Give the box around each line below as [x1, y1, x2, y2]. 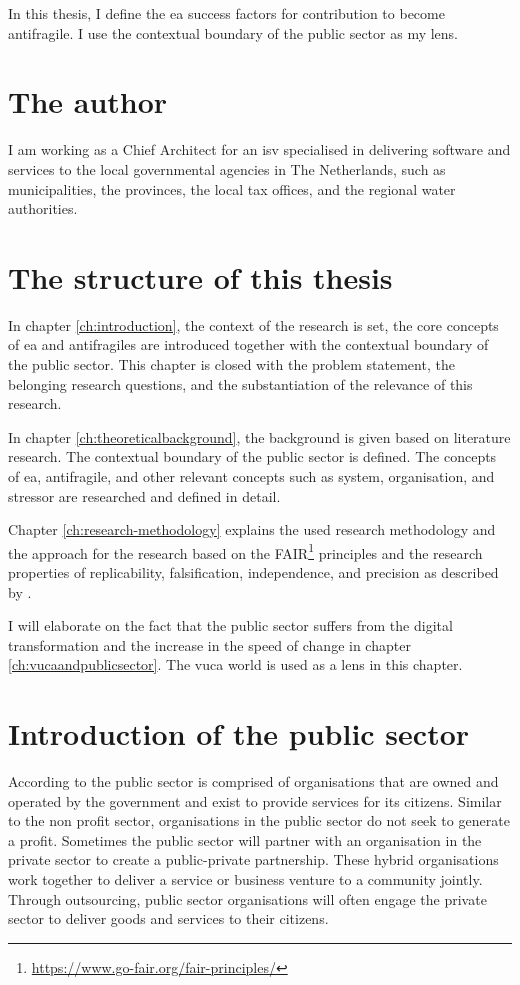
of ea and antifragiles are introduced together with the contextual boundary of [8, 334, 489, 355]
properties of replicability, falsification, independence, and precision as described [8, 562, 499, 582]
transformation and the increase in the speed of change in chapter [8, 634, 411, 655]
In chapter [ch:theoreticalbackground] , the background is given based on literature [8, 426, 511, 447]
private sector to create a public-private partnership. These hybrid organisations [8, 849, 499, 870]
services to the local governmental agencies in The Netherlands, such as [8, 158, 446, 179]
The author [8, 81, 168, 122]
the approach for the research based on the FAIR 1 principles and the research [8, 539, 483, 563]
